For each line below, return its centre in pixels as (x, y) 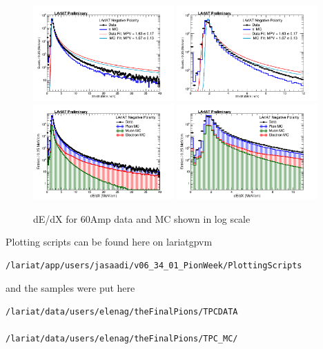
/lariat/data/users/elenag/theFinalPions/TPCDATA (122, 311)
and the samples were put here (70, 288)
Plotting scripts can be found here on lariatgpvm (109, 242)
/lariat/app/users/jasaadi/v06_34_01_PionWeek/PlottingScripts (154, 265)
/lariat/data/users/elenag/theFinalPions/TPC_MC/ (122, 339)
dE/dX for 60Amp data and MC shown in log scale (142, 218)
